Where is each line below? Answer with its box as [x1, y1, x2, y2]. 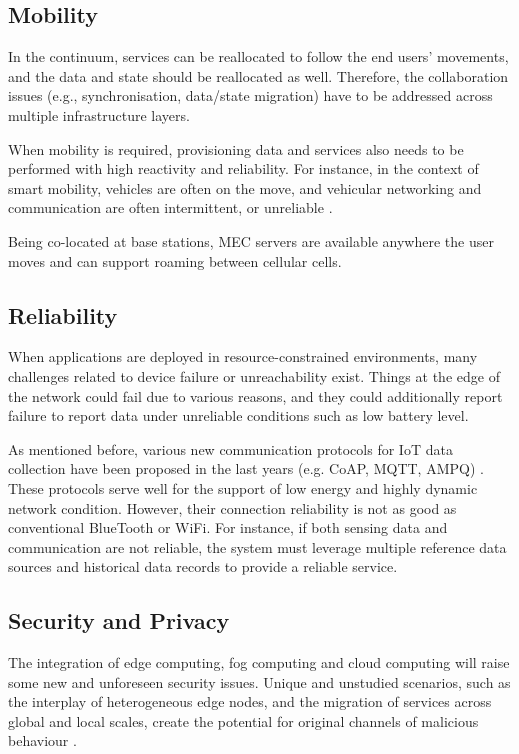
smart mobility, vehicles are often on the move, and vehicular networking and [8, 177, 482, 198]
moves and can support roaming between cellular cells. [8, 250, 342, 271]
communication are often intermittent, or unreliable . [8, 197, 333, 218]
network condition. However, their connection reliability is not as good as [8, 497, 457, 518]
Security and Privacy [8, 605, 230, 636]
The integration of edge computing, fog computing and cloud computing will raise [8, 652, 510, 673]
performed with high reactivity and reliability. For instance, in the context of [8, 158, 479, 179]
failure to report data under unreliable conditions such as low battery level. [8, 405, 469, 426]
